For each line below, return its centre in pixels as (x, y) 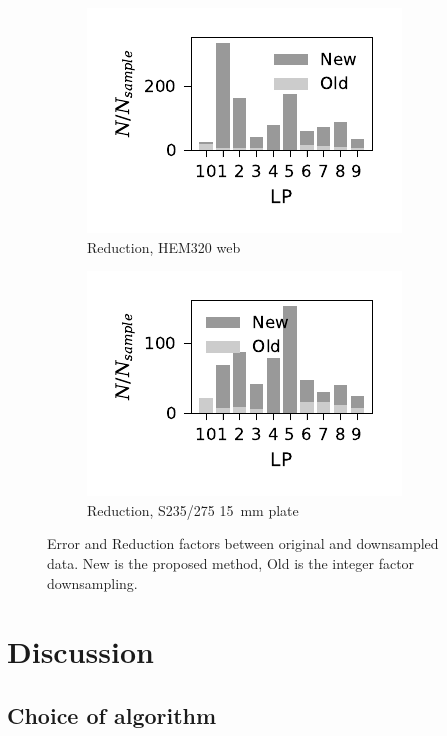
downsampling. (92, 582)
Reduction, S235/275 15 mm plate (193, 509)
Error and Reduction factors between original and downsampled (243, 543)
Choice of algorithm (112, 714)
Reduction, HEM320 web (164, 246)
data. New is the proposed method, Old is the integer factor (231, 562)
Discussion (80, 651)
